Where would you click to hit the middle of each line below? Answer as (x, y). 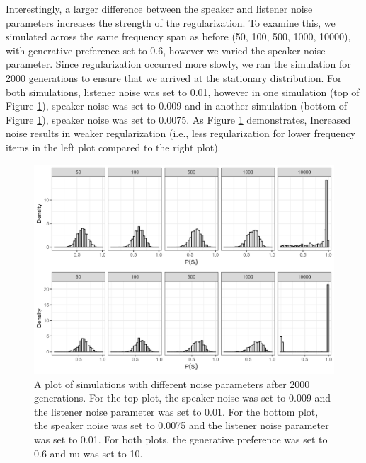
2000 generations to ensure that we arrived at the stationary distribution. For (174, 77)
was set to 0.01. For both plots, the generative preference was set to (181, 439)
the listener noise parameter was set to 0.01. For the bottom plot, (176, 411)
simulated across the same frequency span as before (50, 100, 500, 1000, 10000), (178, 36)
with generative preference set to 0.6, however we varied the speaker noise (166, 50)
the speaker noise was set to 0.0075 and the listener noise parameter (182, 425)
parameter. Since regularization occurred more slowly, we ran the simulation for (178, 64)
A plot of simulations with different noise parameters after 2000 (172, 383)
